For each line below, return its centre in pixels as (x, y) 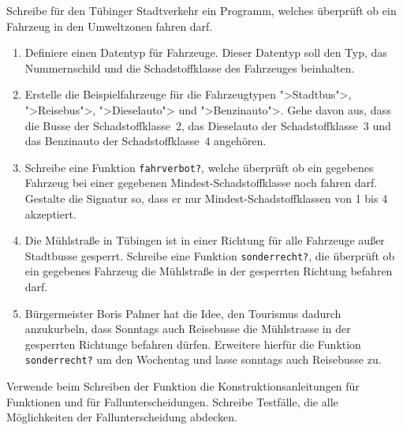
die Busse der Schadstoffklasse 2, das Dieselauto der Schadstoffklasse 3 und (208, 125)
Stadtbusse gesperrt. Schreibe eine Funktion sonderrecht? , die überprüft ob (210, 255)
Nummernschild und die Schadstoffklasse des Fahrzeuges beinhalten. (190, 67)
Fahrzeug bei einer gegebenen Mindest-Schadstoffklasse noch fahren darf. (201, 183)
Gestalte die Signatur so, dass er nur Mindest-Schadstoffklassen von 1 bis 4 (206, 198)
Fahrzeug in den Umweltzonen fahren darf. (110, 26)
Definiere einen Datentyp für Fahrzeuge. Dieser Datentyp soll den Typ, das (206, 52)
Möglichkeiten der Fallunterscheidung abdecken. (122, 417)
